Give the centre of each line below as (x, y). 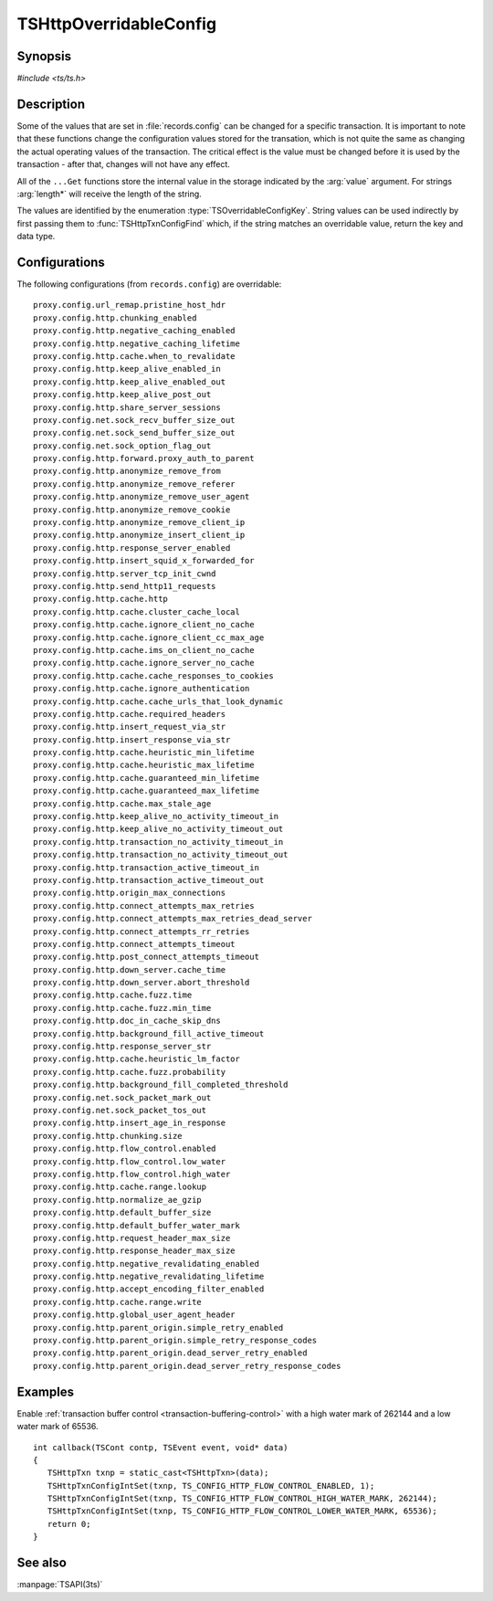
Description (51, 104)
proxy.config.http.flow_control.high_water (132, 1174)
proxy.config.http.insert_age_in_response (130, 1123)
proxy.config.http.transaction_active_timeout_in (147, 867)
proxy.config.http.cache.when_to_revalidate (135, 356)
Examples (46, 1391)
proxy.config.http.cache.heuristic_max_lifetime (144, 765)
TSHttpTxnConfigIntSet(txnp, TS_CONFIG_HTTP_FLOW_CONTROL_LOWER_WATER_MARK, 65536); (242, 1511)
